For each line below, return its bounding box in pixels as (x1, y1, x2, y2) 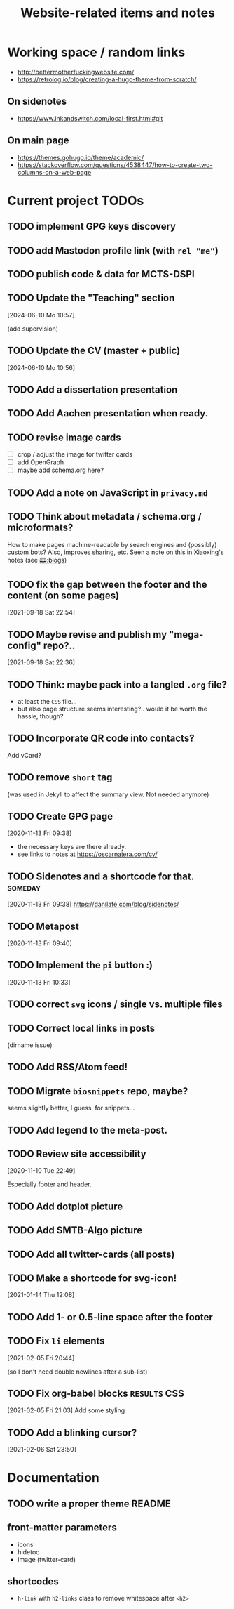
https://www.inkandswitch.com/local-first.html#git (17, 114, 163, 122)
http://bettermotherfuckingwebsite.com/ (17, 67, 135, 76)
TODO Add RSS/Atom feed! (7, 1061, 128, 1073)
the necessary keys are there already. (17, 843, 127, 851)
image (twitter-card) (17, 1555, 76, 1563)
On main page (7, 135, 69, 147)
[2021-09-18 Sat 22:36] (7, 658, 76, 666)
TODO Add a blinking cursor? (7, 1426, 137, 1438)
